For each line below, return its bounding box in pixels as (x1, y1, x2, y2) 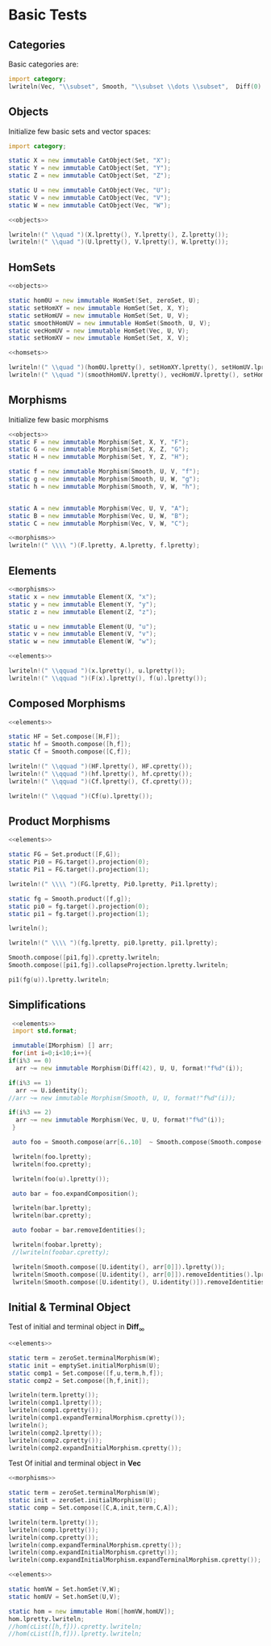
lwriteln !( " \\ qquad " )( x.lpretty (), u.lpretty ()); (8, 667, 186, 675)
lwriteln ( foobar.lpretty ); (11, 1241, 103, 1249)
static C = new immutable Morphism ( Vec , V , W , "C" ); (8, 520, 190, 528)
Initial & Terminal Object (8, 1300, 131, 1314)
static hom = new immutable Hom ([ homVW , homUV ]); (8, 1607, 175, 1615)
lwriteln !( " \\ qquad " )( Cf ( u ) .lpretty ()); (8, 791, 153, 800)
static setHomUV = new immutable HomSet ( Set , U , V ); (8, 312, 190, 320)
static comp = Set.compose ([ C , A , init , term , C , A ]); (8, 1504, 179, 1512)
